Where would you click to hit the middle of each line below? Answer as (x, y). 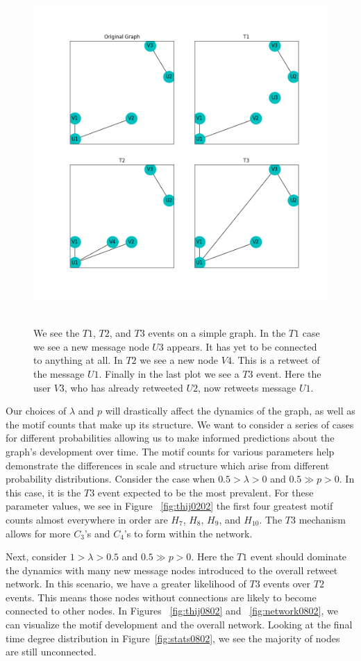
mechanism (322, 519)
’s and (97, 533)
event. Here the (289, 373)
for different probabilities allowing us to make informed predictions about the (170, 438)
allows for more (38, 533)
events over (287, 584)
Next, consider (36, 557)
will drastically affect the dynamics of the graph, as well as (230, 411)
